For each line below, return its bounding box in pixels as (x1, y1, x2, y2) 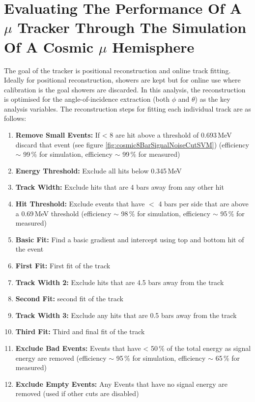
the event (15, 244, 44, 254)
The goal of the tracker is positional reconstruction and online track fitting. (4, 65, 231, 75)
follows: (4, 113, 27, 123)
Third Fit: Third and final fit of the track (15, 326, 145, 337)
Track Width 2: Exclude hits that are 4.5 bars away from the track (15, 277, 224, 287)
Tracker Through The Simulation (17, 17, 247, 37)
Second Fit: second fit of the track (15, 293, 123, 304)
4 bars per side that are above (158, 199, 249, 209)
